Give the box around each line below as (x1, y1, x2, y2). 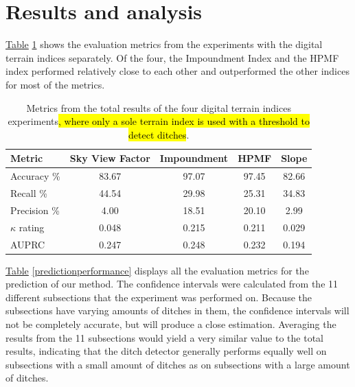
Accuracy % (10, 169, 60, 183)
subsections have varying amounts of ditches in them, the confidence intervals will (5, 303, 350, 318)
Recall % (10, 185, 47, 200)
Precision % (10, 202, 60, 217)
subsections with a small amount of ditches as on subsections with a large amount (5, 357, 350, 371)
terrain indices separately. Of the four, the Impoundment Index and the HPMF (5, 50, 339, 64)
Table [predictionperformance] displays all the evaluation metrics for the (5, 263, 309, 277)
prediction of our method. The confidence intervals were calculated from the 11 (5, 277, 339, 291)
